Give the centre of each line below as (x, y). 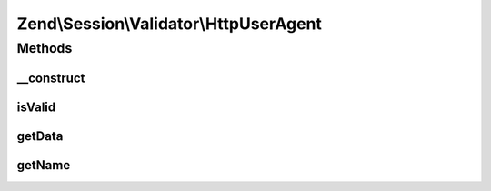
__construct (51, 78)
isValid (36, 107)
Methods (45, 48)
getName (44, 165)
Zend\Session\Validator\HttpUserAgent (170, 24)
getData (40, 136)
